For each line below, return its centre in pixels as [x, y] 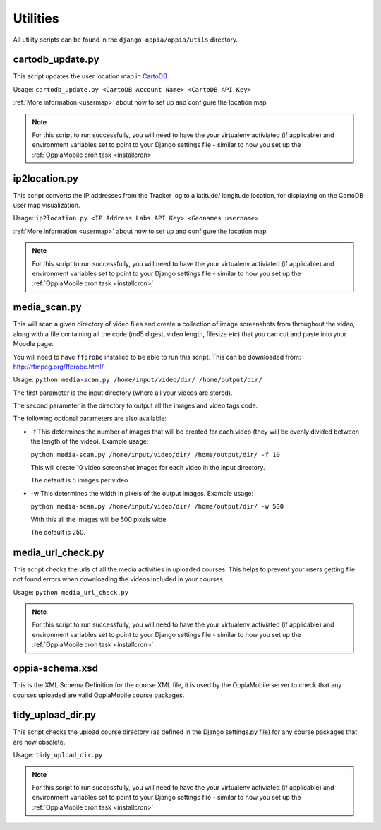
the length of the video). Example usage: [90, 441]
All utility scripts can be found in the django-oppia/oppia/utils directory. [126, 40]
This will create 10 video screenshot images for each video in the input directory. [148, 468]
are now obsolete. [39, 742]
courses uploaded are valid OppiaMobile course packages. [99, 695]
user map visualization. [47, 206]
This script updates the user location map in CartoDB [90, 76]
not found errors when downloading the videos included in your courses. [119, 579]
